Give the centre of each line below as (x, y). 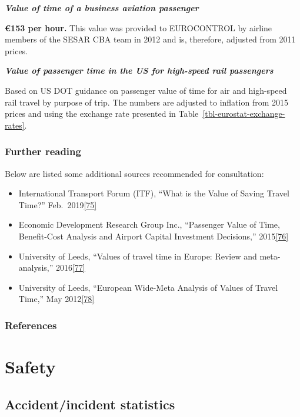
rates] (15, 125)
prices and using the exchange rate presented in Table (102, 114)
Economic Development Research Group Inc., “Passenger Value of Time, (149, 224)
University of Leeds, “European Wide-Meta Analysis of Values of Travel (148, 287)
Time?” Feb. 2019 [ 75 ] (58, 204)
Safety (30, 366)
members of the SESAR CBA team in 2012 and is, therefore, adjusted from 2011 (150, 39)
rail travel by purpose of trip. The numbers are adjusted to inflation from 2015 (146, 102)
